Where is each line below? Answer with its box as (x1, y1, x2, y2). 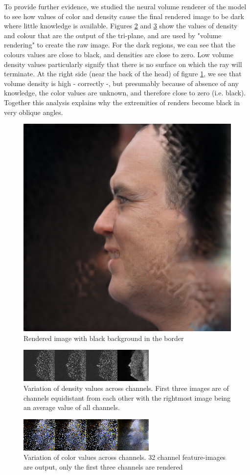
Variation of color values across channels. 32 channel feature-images (23, 452, 226, 462)
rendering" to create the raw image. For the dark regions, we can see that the (4, 40, 235, 50)
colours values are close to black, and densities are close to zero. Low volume (4, 49, 233, 59)
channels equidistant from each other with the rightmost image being (23, 392, 231, 403)
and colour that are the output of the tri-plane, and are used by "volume (4, 30, 222, 40)
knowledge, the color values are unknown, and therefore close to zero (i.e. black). (4, 88, 246, 98)
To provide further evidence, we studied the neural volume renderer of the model (4, 1, 247, 11)
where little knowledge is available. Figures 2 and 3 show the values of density (4, 21, 238, 31)
